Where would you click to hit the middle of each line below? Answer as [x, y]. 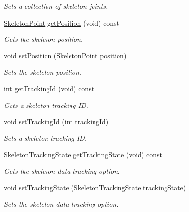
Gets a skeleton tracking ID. [46, 105]
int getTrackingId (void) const [49, 88]
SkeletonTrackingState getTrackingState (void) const [83, 154]
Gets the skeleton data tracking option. [62, 171]
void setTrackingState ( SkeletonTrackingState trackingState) [95, 187]
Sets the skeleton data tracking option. [61, 204]
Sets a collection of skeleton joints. [56, 6]
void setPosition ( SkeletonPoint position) [65, 55]
